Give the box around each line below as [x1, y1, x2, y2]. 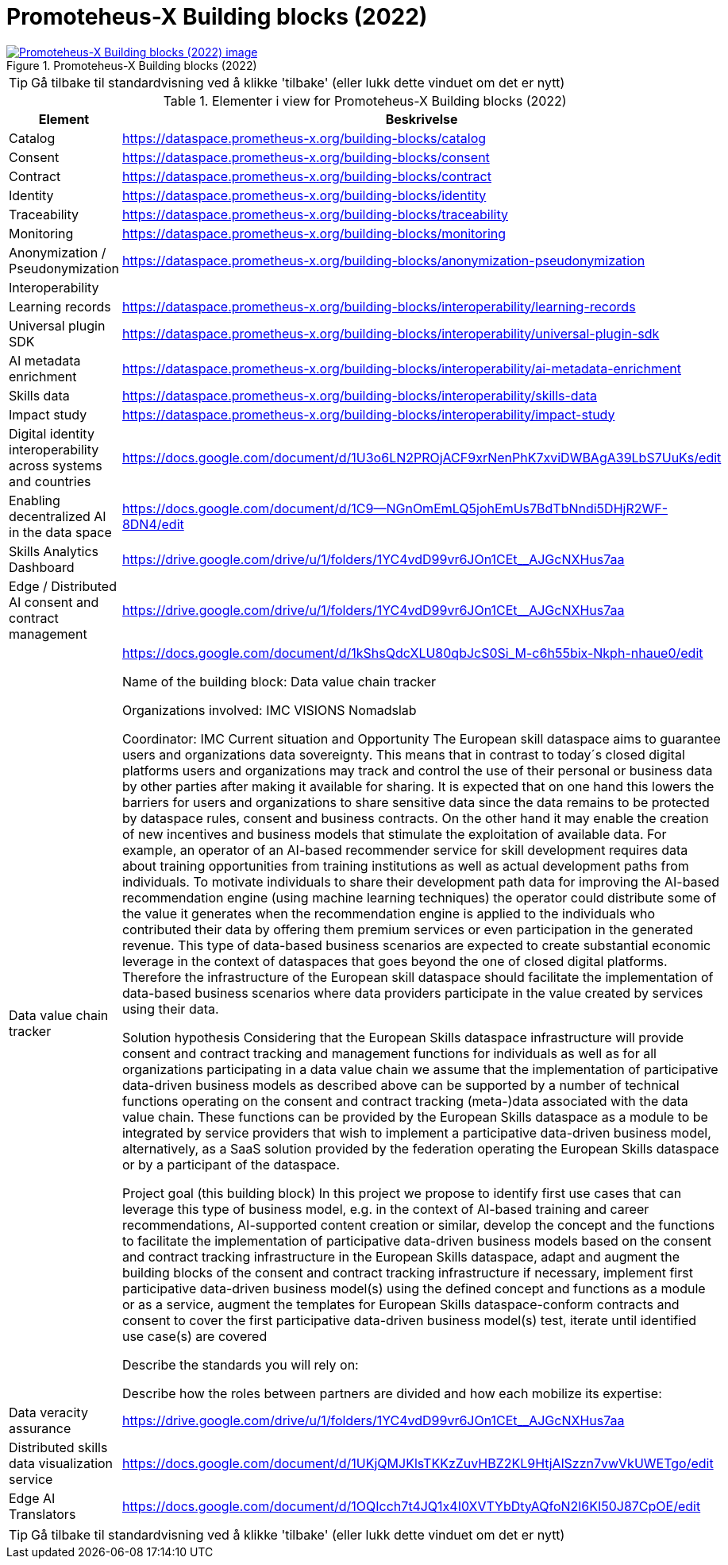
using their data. [121, 1000, 219, 1017]
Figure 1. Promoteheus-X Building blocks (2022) [6, 58, 257, 72]
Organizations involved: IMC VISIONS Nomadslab [121, 701, 417, 718]
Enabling [9, 492, 60, 508]
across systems [9, 457, 102, 473]
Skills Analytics [9, 543, 98, 559]
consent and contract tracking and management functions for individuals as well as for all [121, 1045, 657, 1061]
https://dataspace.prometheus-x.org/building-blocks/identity [121, 187, 487, 203]
